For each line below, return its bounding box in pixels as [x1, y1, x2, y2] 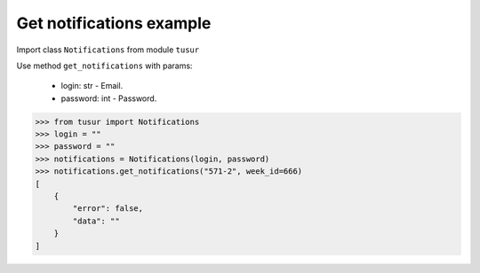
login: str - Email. [60, 81, 124, 91]
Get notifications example [16, 13, 212, 33]
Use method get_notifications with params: [16, 60, 193, 71]
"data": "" [72, 215, 120, 226]
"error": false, [72, 204, 144, 214]
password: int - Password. [60, 93, 157, 104]
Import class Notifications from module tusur [16, 44, 200, 55]
